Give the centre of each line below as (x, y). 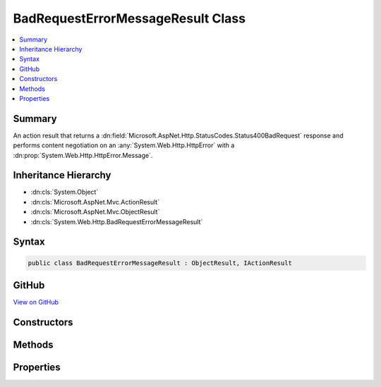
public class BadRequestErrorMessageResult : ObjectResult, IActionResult (160, 263)
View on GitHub (36, 302)
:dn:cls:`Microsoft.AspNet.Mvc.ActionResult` (95, 202)
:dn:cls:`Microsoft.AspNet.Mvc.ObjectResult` (95, 212)
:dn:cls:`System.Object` (65, 192)
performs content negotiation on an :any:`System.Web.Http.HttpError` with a (124, 145)
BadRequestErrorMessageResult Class (129, 18)
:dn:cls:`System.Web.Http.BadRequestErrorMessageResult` (117, 221)
